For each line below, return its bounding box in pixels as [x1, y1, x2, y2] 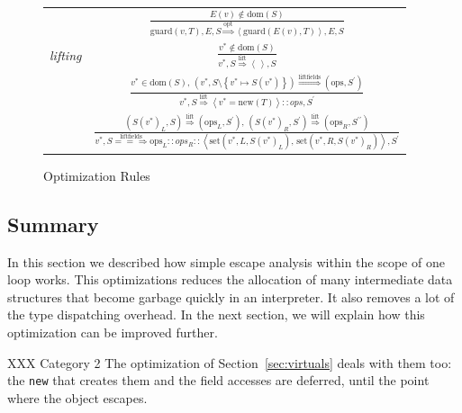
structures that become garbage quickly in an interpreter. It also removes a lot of [7, 287, 455, 306]
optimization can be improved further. [7, 323, 218, 342]
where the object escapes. [7, 388, 148, 407]
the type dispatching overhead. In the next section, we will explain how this [7, 305, 425, 324]
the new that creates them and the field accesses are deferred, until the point [7, 371, 430, 390]
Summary [7, 210, 99, 238]
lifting [50, 46, 82, 65]
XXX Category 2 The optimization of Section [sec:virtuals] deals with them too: [7, 353, 452, 372]
